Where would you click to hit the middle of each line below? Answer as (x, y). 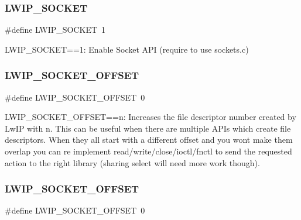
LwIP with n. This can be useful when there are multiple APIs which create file (148, 128)
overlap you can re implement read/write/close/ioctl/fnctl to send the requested (148, 151)
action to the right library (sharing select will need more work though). (132, 162)
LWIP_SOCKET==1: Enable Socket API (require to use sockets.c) (127, 49)
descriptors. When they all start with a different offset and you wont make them (149, 140)
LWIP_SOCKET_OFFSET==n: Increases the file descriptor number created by (150, 117)
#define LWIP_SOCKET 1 (55, 30)
